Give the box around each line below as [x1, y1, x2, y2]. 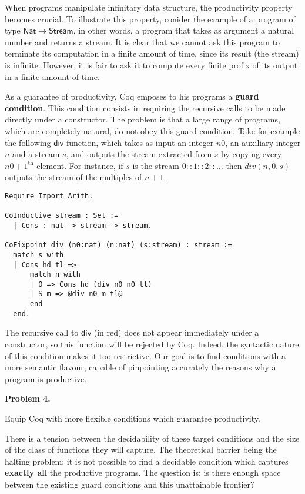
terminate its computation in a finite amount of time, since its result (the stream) [5, 47, 299, 59]
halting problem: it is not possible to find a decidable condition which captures [5, 455, 289, 467]
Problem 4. [5, 392, 51, 405]
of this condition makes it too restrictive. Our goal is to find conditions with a [5, 349, 286, 362]
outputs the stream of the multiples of [5, 171, 142, 183]
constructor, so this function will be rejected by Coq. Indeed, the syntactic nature [5, 338, 299, 350]
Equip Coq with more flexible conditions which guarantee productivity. [5, 412, 260, 424]
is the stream [132, 159, 179, 171]
